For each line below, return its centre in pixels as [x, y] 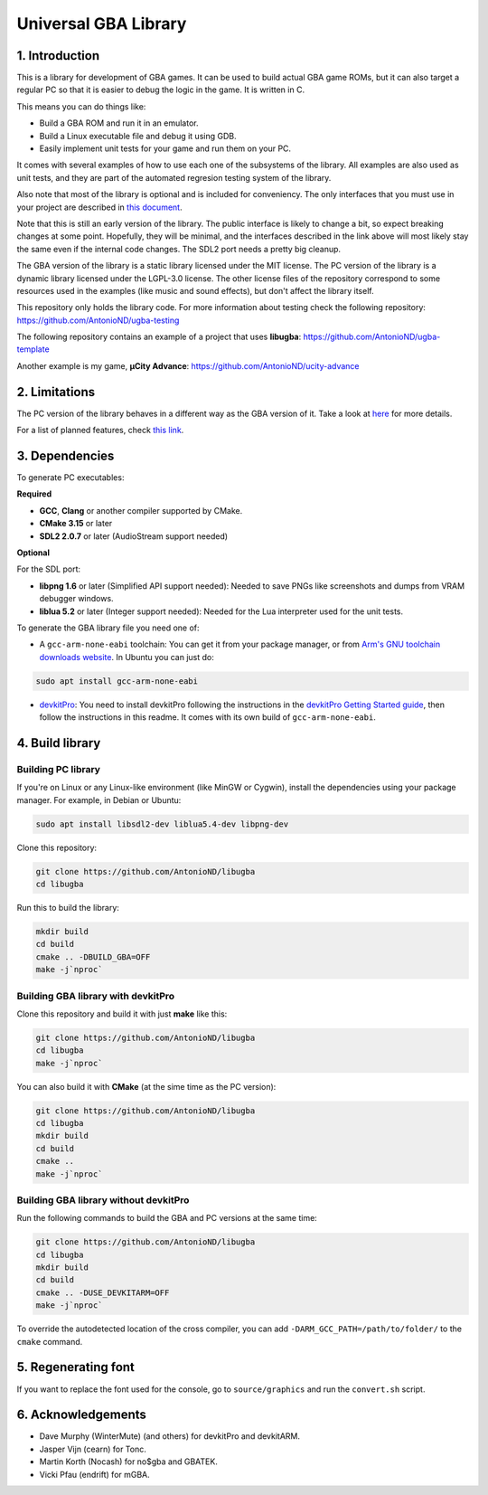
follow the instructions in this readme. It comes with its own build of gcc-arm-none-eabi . [208, 717]
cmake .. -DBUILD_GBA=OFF [93, 957]
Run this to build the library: [68, 908]
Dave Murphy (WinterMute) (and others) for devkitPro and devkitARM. [170, 1436]
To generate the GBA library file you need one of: [108, 628]
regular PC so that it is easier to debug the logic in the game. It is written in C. [161, 90]
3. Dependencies [66, 455]
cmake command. [50, 1341]
